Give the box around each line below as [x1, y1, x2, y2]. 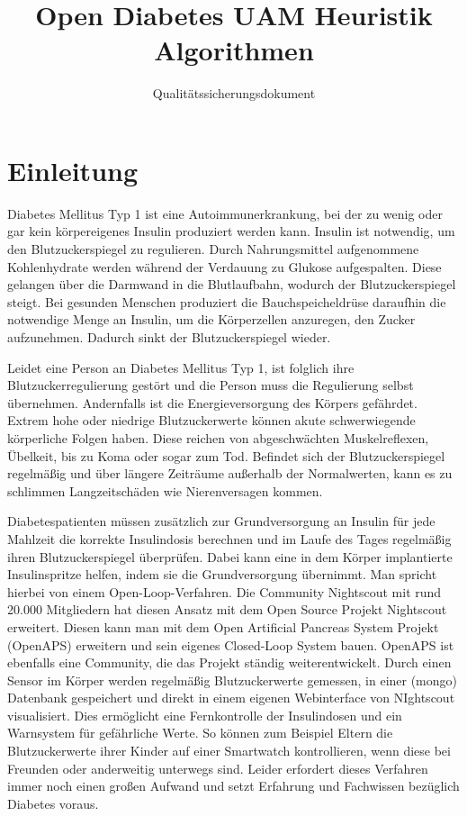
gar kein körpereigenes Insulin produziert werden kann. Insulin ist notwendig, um [7, 222, 455, 240]
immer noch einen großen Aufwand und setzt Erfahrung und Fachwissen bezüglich [7, 776, 460, 795]
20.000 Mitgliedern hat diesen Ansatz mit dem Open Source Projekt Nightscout [7, 600, 447, 619]
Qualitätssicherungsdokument [152, 84, 316, 103]
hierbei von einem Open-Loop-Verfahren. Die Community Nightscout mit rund [7, 582, 442, 601]
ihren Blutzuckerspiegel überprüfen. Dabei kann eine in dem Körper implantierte [7, 547, 453, 566]
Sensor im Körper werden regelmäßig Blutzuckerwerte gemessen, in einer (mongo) [7, 670, 458, 689]
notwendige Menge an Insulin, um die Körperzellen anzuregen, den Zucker [7, 310, 416, 329]
